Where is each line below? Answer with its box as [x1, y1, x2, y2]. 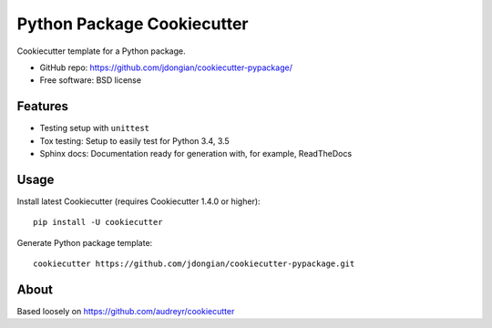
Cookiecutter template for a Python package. [16, 46, 186, 56]
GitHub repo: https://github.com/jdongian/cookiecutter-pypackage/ [39, 62, 293, 73]
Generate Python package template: [16, 237, 153, 248]
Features [16, 98, 68, 114]
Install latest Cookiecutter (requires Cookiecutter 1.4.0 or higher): [16, 196, 261, 207]
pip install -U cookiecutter [33, 217, 163, 228]
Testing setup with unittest [39, 123, 150, 134]
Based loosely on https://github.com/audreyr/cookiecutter [16, 306, 235, 316]
